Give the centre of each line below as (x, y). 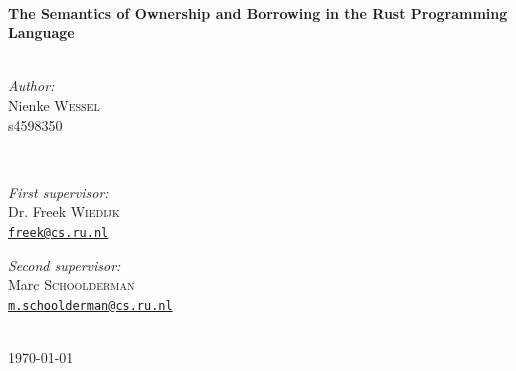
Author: (31, 85)
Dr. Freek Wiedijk (64, 211)
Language (41, 32)
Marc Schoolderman (71, 284)
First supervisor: (58, 191)
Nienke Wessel (54, 104)
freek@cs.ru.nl (58, 232)
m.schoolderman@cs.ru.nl (90, 305)
